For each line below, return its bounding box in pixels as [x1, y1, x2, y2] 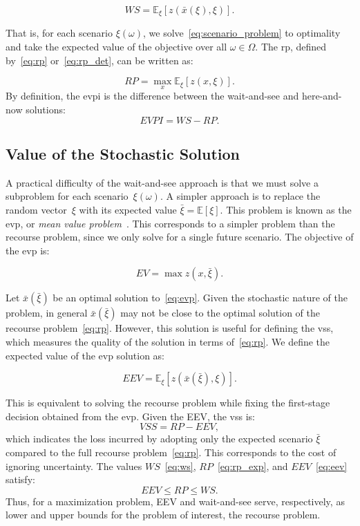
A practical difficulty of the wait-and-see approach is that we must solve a [6, 175, 319, 189]
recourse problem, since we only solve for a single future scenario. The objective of [6, 229, 354, 244]
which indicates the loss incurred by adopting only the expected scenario [6, 431, 313, 446]
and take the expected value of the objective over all [6, 39, 227, 54]
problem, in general [6, 306, 88, 320]
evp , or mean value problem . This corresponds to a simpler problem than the [6, 216, 335, 230]
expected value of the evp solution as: [6, 348, 164, 362]
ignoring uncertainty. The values [6, 458, 142, 473]
